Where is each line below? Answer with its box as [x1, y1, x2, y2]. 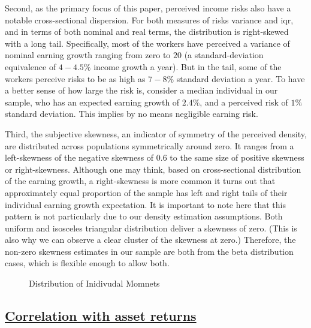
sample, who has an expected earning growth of [5, 95, 180, 108]
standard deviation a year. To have [176, 72, 305, 85]
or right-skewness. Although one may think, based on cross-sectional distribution [5, 163, 301, 175]
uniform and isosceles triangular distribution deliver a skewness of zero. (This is [5, 221, 297, 234]
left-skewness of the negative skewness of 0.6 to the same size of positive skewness [5, 151, 304, 164]
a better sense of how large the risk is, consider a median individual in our [5, 84, 278, 97]
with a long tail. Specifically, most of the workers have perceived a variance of [5, 37, 290, 49]
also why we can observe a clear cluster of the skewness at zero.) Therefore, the [5, 233, 296, 246]
